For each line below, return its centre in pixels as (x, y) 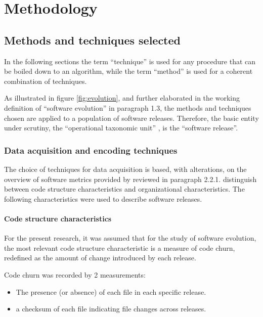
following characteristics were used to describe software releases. (103, 198)
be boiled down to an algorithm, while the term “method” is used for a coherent (128, 71)
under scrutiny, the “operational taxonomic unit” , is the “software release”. (121, 128)
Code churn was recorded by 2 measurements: (75, 274)
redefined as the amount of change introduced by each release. (100, 258)
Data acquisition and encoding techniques (91, 150)
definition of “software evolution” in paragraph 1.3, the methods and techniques (128, 107)
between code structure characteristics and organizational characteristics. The (124, 189)
